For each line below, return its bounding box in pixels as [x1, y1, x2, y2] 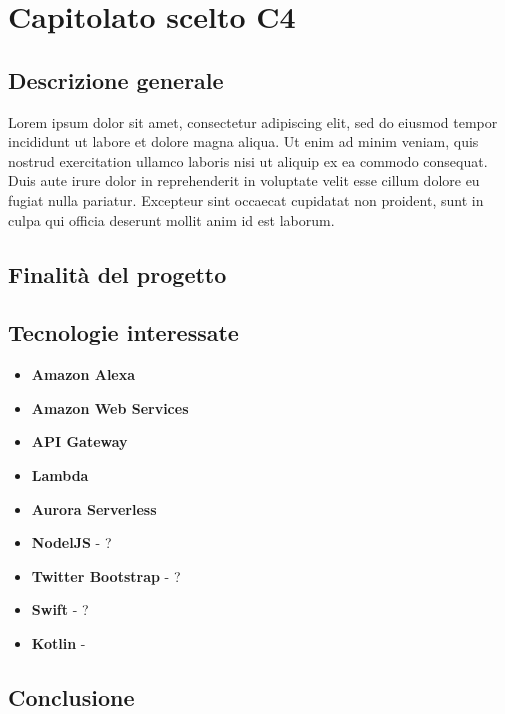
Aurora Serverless [31, 498, 157, 519]
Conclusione [8, 681, 135, 712]
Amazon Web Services [31, 397, 189, 418]
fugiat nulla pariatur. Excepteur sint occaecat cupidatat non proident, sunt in [8, 189, 484, 210]
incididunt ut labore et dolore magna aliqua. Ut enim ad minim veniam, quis [8, 131, 479, 152]
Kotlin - [31, 632, 86, 653]
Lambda [31, 464, 89, 485]
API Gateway [31, 431, 128, 452]
